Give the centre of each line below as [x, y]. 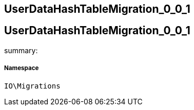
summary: [21, 50]
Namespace [22, 68]
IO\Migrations [32, 86]
